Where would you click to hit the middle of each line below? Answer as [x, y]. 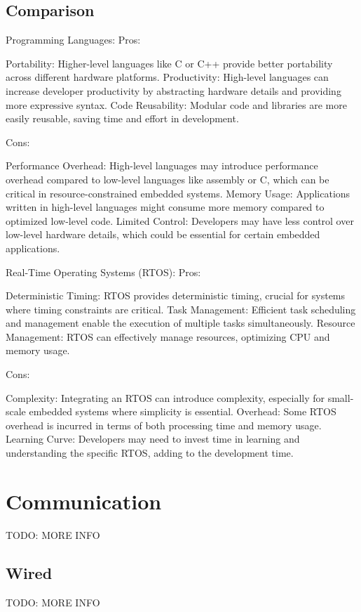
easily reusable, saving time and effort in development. [122, 118]
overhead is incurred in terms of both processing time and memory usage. [164, 425]
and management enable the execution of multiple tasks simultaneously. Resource [180, 323]
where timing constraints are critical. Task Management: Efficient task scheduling [181, 309]
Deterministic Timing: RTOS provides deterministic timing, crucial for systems [176, 295]
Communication [84, 501]
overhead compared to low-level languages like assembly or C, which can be [168, 179]
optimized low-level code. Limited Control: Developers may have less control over [180, 220]
